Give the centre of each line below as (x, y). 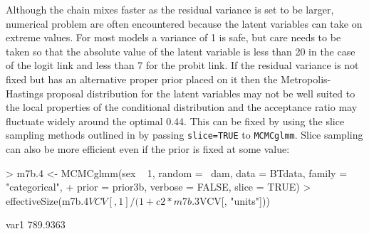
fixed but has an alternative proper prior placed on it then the (142, 79)
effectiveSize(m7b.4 (47, 200)
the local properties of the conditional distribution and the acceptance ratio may (182, 107)
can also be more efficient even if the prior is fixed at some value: (148, 149)
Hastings (25, 93)
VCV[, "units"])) (235, 200)
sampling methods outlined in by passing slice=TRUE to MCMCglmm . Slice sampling (184, 135)
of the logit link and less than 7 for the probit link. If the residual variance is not (182, 65)
